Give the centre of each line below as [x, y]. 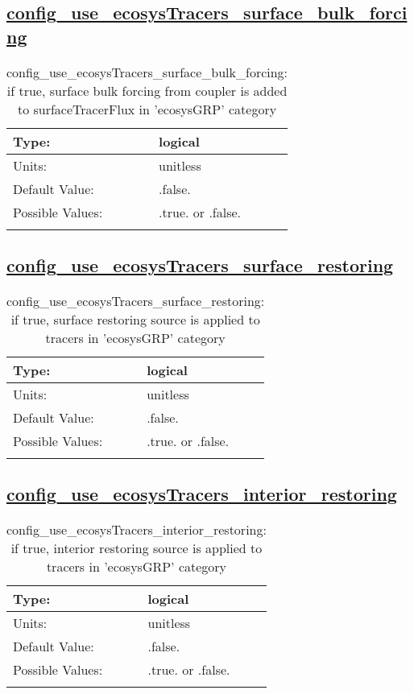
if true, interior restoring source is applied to [137, 548]
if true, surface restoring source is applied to [135, 319]
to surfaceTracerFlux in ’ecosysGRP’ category [147, 109]
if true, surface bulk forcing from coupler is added [147, 90]
